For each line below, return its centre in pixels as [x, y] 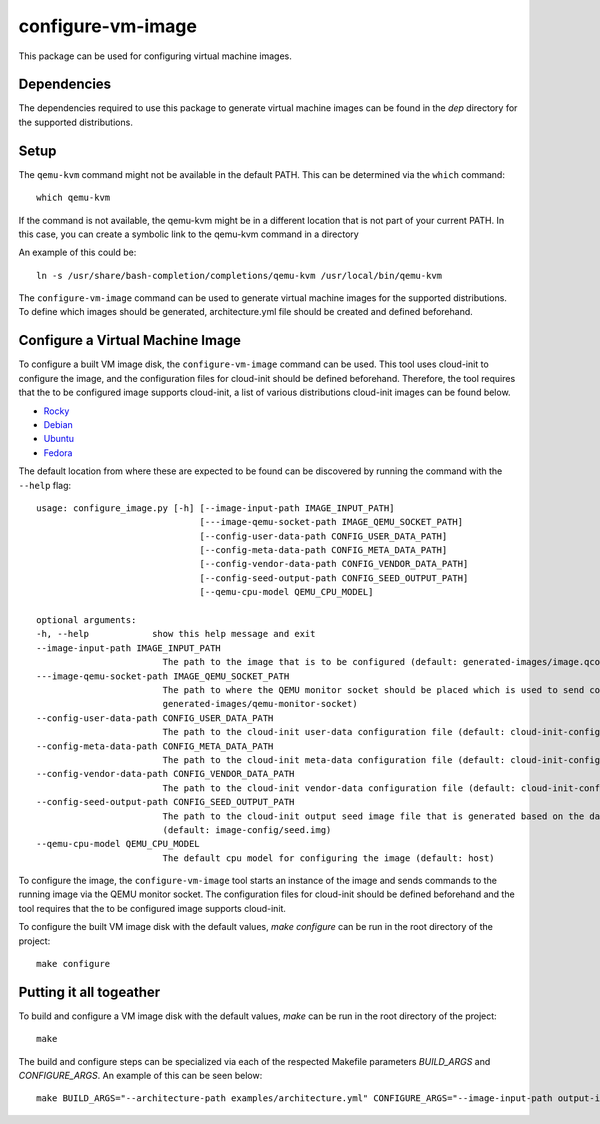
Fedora [58, 452]
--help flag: [45, 485]
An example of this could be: [77, 252]
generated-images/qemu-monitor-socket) [260, 704]
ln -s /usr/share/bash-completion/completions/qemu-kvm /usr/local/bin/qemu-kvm [239, 275]
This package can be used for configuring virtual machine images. [155, 56]
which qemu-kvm [73, 198]
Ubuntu [59, 439]
